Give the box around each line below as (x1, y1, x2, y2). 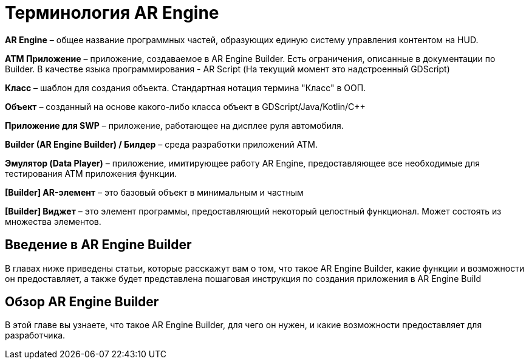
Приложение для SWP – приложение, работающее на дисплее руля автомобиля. (5, 120, 344, 131)
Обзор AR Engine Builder (5, 294, 159, 310)
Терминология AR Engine (5, 2, 219, 23)
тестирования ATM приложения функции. (5, 168, 177, 179)
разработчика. (5, 330, 66, 341)
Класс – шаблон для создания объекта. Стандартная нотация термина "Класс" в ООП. (5, 82, 366, 93)
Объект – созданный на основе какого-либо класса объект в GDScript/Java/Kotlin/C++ (5, 101, 366, 112)
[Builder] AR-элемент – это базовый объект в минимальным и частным (5, 187, 304, 197)
